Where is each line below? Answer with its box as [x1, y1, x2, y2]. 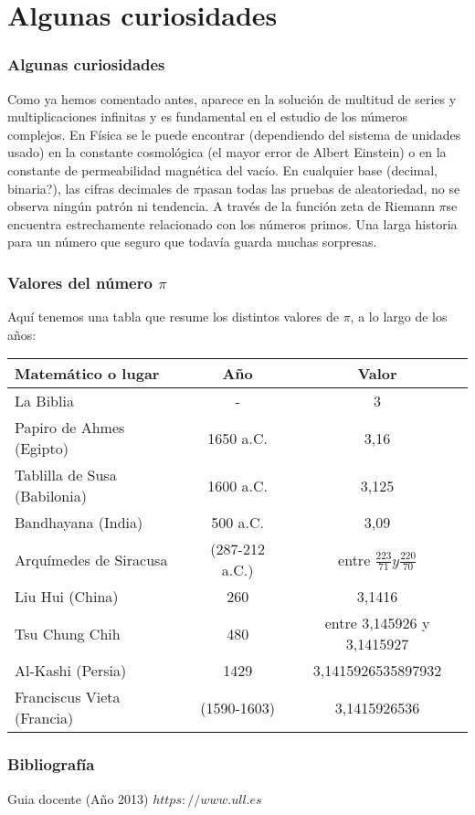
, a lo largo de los [350, 307, 448, 326]
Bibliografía [7, 753, 95, 776]
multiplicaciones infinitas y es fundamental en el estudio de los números [7, 107, 407, 126]
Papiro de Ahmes [15, 417, 125, 439]
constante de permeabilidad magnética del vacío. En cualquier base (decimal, [7, 160, 438, 179]
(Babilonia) [15, 485, 87, 507]
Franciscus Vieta [15, 686, 121, 708]
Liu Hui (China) [15, 586, 119, 608]
